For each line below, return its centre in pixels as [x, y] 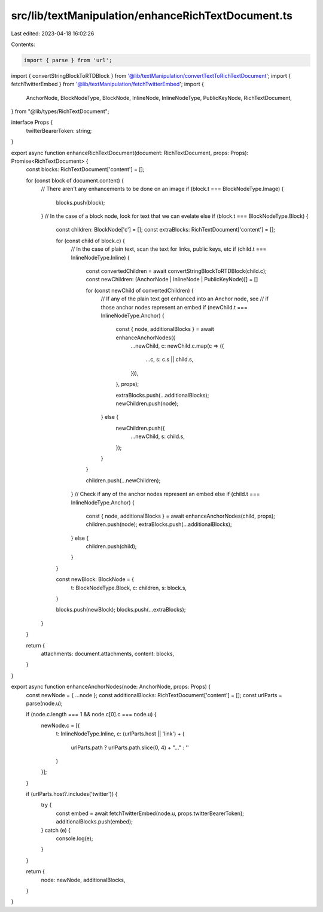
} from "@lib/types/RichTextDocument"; [60, 111]
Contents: [23, 44]
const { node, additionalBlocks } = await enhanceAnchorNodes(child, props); [180, 516]
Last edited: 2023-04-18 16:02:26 [53, 34]
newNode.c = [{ [60, 725]
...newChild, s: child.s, [158, 436]
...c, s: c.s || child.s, [170, 360]
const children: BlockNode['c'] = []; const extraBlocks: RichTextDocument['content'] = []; [165, 230]
